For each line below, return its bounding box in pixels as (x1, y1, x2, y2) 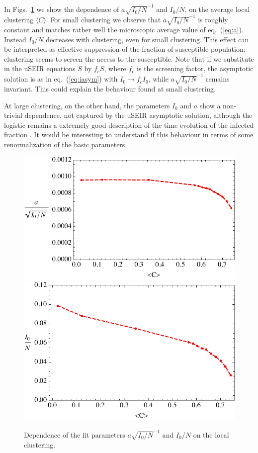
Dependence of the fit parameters (24, 429, 125, 440)
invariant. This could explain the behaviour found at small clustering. (4, 84, 216, 94)
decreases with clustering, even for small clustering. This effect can (46, 34, 249, 44)
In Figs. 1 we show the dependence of (4, 4, 119, 14)
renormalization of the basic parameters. (4, 139, 127, 150)
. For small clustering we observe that (46, 14, 161, 25)
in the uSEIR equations (4, 63, 76, 74)
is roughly (198, 14, 228, 25)
